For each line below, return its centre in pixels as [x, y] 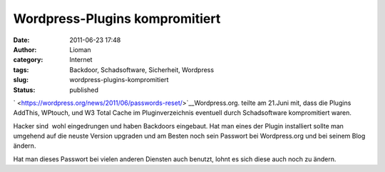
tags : [21, 70]
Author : [25, 49]
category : [28, 60]
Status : [24, 90]
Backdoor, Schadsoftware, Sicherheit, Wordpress [142, 70]
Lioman [81, 49]
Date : [21, 40]
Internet [81, 60]
